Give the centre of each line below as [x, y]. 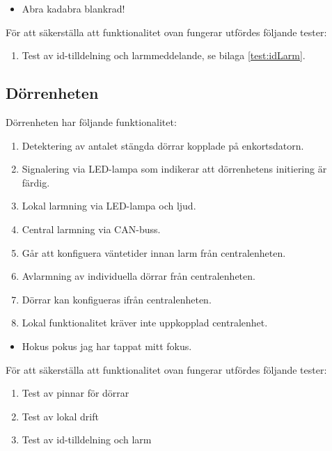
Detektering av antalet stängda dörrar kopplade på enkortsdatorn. [163, 145]
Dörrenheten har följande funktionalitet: [91, 121]
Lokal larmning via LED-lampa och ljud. [109, 206]
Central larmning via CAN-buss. [91, 229]
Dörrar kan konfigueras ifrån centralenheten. [117, 299]
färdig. [36, 182]
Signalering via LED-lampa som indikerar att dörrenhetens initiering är [174, 169]
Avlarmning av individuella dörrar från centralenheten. [139, 276]
